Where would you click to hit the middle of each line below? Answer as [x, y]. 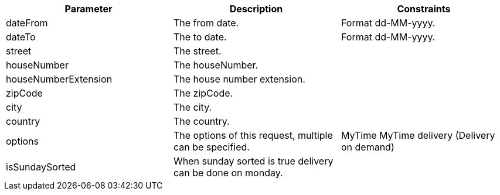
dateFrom [27, 23]
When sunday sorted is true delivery [253, 161]
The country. [201, 121]
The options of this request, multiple [253, 135]
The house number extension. [239, 79]
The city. [193, 107]
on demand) [368, 147]
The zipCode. [203, 93]
